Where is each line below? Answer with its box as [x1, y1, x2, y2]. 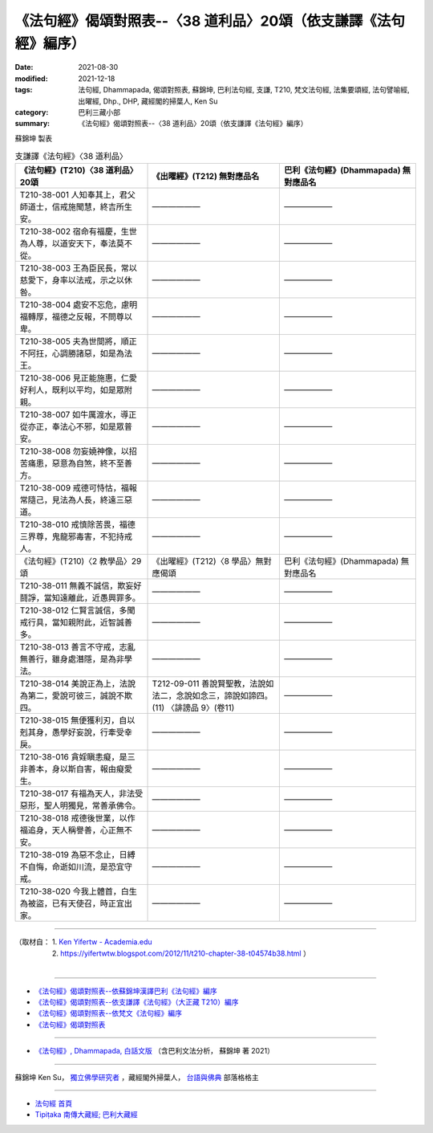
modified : [14, 73, 48, 84]
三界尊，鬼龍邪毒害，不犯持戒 [19, 531, 132, 542]
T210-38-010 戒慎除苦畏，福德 [19, 519, 136, 530]
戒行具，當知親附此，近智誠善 [19, 617, 132, 628]
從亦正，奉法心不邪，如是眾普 [19, 422, 132, 433]
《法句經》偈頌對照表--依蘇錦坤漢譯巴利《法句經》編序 [34, 986, 217, 996]
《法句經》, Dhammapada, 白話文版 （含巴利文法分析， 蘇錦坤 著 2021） [34, 1046, 274, 1056]
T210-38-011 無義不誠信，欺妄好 [19, 581, 142, 592]
